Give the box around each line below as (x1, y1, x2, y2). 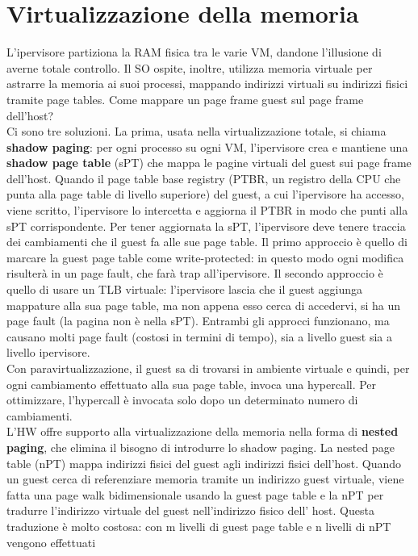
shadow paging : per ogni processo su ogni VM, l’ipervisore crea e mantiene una (6, 138, 408, 155)
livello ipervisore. (6, 344, 90, 361)
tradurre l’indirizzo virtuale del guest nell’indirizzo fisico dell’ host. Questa (6, 502, 374, 519)
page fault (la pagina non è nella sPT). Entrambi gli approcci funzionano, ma (6, 312, 390, 329)
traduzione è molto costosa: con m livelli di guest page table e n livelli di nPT (6, 517, 391, 534)
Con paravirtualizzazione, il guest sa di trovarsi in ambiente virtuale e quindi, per (6, 360, 410, 376)
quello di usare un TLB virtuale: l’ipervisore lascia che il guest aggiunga (6, 281, 363, 298)
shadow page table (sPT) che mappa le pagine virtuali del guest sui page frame (6, 154, 412, 171)
